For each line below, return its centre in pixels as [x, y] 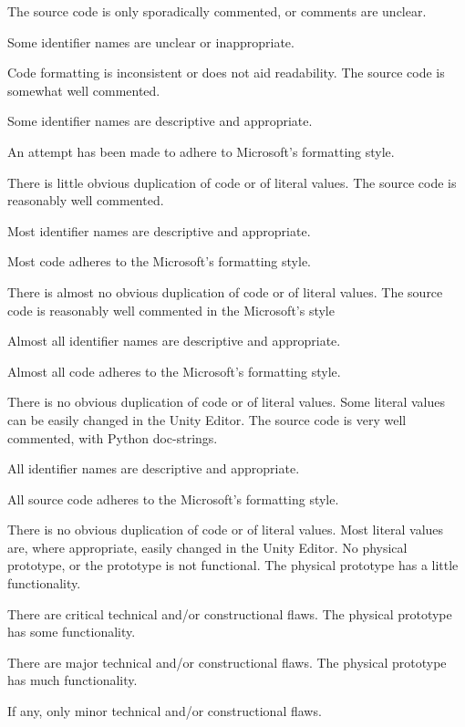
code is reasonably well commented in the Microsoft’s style [171, 310]
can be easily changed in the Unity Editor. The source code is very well [207, 419]
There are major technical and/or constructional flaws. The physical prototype [227, 662]
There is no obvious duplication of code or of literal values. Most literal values [226, 530]
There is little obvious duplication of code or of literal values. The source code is [232, 182]
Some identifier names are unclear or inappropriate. [151, 42]
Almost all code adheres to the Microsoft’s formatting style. [174, 371]
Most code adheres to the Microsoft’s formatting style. [159, 261]
